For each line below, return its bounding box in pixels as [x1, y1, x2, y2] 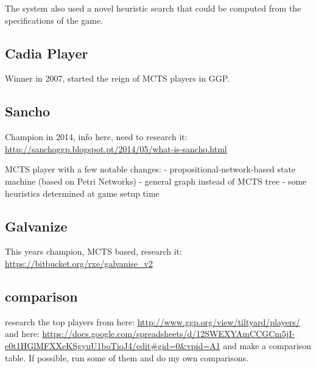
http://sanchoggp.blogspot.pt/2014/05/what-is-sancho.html [5, 142, 227, 155]
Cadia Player [5, 43, 88, 62]
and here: [5, 327, 40, 340]
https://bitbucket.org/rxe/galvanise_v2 [5, 257, 153, 269]
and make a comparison [223, 339, 312, 352]
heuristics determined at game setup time [5, 186, 160, 199]
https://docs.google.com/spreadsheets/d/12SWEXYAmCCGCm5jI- [42, 327, 295, 340]
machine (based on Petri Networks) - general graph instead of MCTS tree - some [5, 174, 307, 187]
